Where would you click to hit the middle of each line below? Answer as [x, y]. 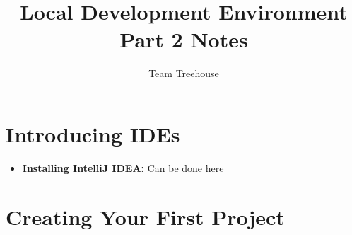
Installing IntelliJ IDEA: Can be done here [123, 167]
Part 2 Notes [184, 39]
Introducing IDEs [93, 133]
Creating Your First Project [145, 216]
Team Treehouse [184, 73]
